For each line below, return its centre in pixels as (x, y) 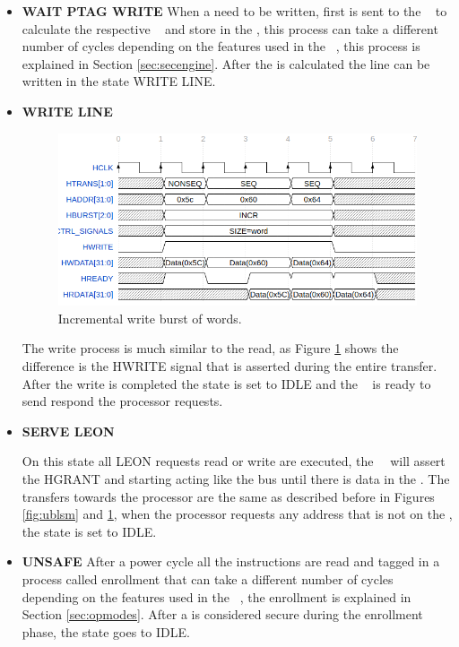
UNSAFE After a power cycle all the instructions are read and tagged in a (231, 561)
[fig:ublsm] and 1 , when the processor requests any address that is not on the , (237, 514)
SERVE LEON (68, 431)
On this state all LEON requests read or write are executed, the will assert (234, 461)
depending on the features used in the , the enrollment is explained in (217, 596)
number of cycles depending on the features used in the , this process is (221, 46)
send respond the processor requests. (122, 401)
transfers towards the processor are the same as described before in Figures (228, 496)
